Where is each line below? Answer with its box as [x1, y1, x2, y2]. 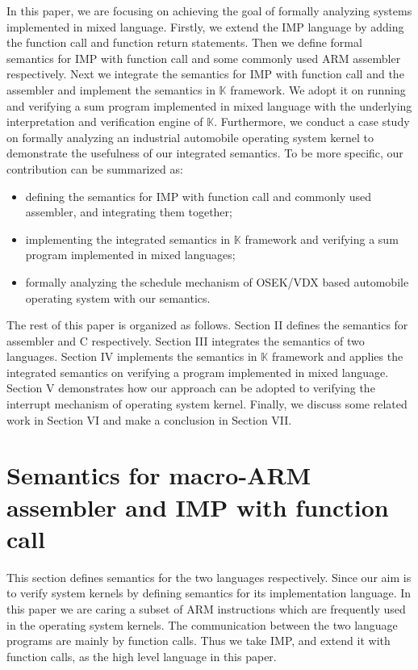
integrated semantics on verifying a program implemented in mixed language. [6, 363, 389, 380]
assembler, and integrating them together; [25, 203, 232, 220]
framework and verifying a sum [245, 230, 399, 247]
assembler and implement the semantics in [6, 81, 215, 98]
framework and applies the [271, 348, 403, 365]
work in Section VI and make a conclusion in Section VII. [6, 411, 292, 428]
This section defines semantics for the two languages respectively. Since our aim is [6, 568, 412, 585]
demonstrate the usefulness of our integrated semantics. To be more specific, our [6, 144, 403, 161]
